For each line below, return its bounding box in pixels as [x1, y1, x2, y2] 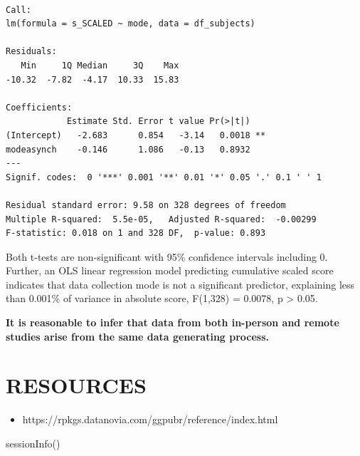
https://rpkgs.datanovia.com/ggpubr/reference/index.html [22, 412, 278, 427]
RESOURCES [6, 370, 147, 400]
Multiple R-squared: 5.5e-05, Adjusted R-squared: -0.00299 [6, 214, 317, 224]
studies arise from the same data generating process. [6, 328, 270, 343]
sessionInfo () [6, 435, 60, 450]
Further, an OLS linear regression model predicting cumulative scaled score [6, 263, 334, 278]
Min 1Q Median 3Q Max [21, 60, 179, 71]
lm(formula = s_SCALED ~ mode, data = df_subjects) [6, 19, 255, 29]
